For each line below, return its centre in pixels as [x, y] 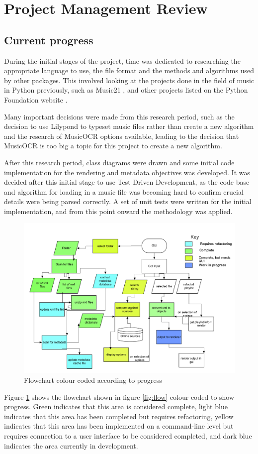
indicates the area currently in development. [71, 445]
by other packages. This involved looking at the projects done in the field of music [129, 80]
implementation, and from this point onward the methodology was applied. [118, 211]
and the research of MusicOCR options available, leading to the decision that [122, 136]
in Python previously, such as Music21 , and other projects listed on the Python [126, 90]
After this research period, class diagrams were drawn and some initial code [119, 162]
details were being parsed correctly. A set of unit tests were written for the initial [128, 201]
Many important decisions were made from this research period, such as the [119, 116]
